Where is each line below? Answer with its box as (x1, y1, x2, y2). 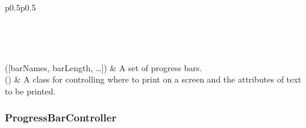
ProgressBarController (5, 110, 117, 125)
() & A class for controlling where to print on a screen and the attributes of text (5, 73, 302, 86)
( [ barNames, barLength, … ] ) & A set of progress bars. (5, 61, 202, 74)
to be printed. (5, 84, 56, 97)
